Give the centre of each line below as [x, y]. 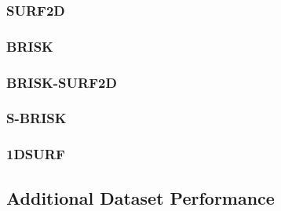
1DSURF [36, 154]
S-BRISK [36, 118]
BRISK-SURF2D [62, 82]
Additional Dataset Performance [140, 197]
